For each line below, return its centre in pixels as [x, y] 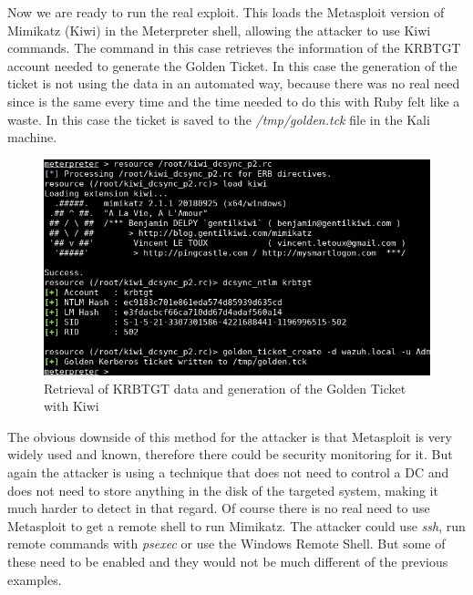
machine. [32, 137]
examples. [35, 579]
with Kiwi [72, 406]
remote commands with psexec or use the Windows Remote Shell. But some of [226, 544]
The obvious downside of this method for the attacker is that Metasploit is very [230, 436]
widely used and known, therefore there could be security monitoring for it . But [230, 454]
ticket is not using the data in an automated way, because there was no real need [234, 83]
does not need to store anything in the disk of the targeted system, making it [223, 490]
